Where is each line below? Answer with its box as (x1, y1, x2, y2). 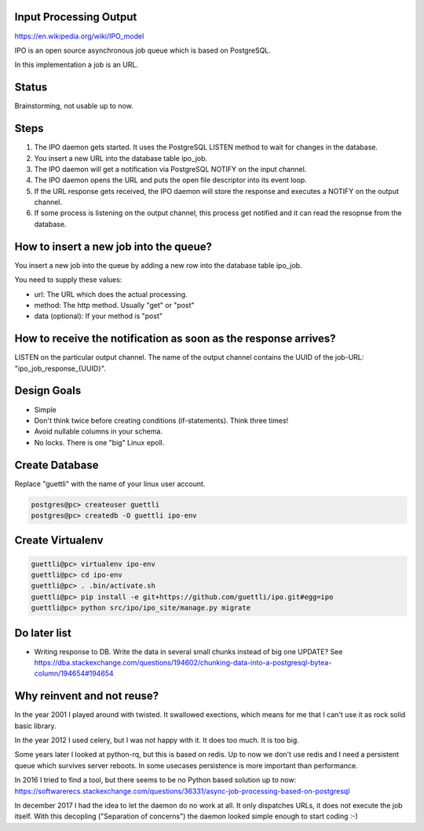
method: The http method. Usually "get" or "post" (34, 300, 196, 309)
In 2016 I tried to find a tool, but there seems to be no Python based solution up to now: (14, 775, 297, 785)
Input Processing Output (14, 10, 137, 24)
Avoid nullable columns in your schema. (34, 426, 163, 436)
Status (14, 81, 48, 94)
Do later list (14, 626, 72, 639)
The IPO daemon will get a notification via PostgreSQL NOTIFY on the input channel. (34, 164, 307, 174)
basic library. (14, 721, 57, 730)
